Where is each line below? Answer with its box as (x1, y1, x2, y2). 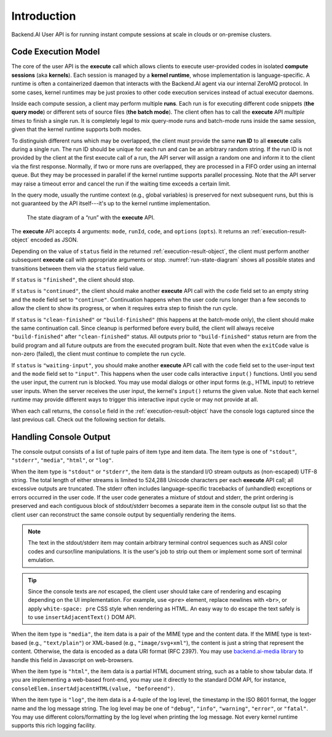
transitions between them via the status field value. (11, 265, 144, 272)
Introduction (11, 9, 76, 23)
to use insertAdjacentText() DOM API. (28, 614, 136, 621)
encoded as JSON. (30, 236, 79, 244)
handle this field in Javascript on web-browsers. (11, 656, 134, 663)
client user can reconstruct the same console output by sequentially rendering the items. (11, 510, 236, 518)
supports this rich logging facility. (11, 722, 97, 729)
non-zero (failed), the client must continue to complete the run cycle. (11, 350, 186, 357)
